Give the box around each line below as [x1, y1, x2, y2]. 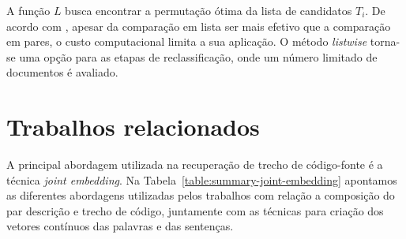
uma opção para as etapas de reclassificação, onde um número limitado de [19, 48, 378, 65]
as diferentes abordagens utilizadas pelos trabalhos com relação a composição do [6, 187, 395, 204]
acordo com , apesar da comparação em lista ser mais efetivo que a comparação [6, 17, 391, 34]
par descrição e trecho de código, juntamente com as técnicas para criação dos [6, 202, 384, 218]
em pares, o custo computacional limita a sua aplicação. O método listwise [6, 33, 367, 50]
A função [6, 2, 51, 18]
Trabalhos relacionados [6, 110, 260, 143]
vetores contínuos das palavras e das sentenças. [6, 218, 234, 234]
